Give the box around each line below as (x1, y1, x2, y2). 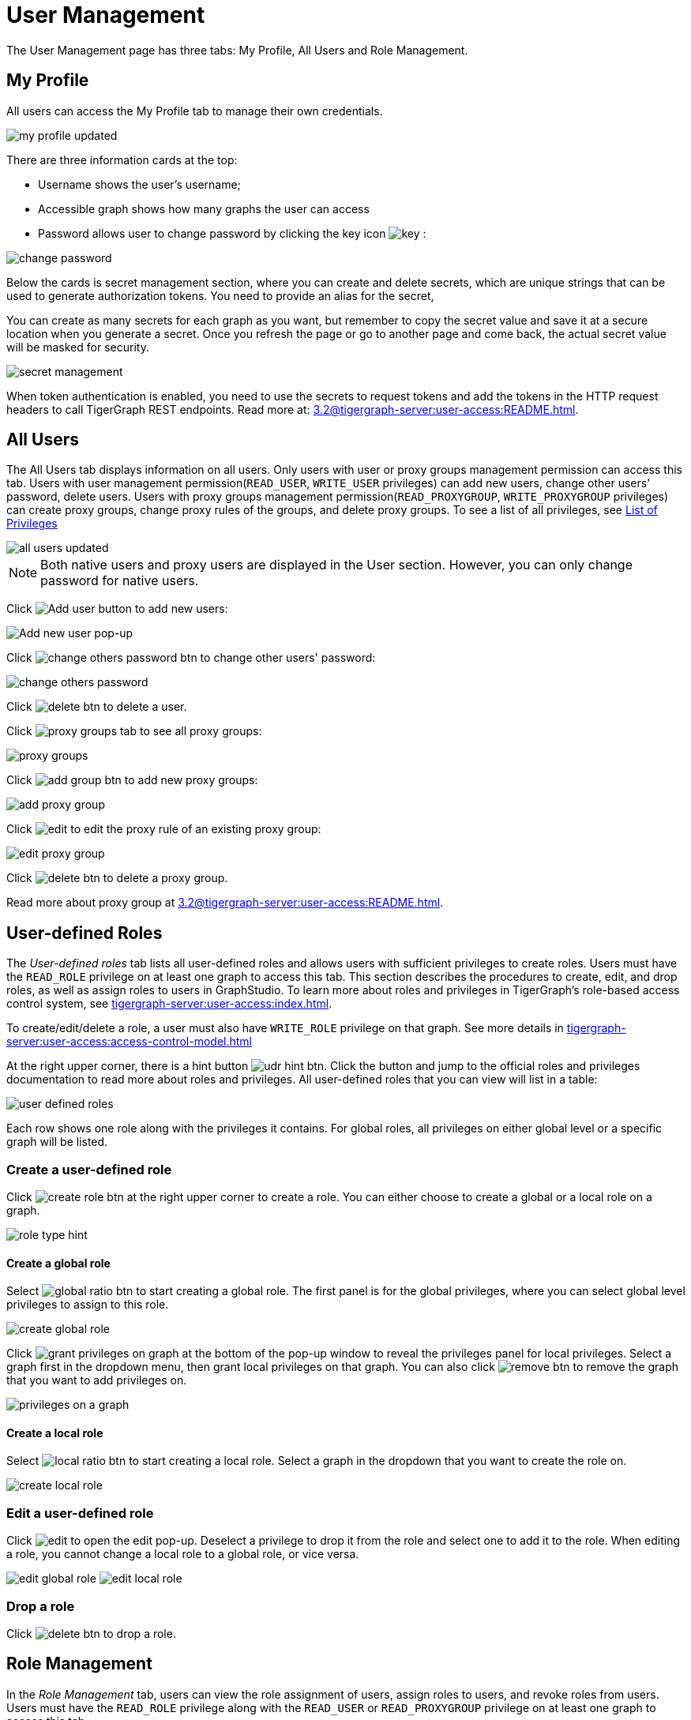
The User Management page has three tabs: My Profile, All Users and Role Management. (6, 43, 468, 57)
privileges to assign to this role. (6, 1298, 169, 1312)
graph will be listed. (6, 1135, 108, 1149)
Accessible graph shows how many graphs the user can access (38, 201, 370, 216)
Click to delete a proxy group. (6, 871, 228, 885)
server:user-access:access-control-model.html (6, 1035, 252, 1049)
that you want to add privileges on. (6, 1373, 187, 1388)
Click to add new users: (6, 602, 228, 616)
